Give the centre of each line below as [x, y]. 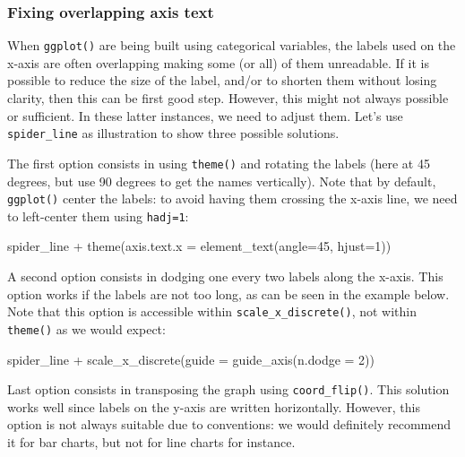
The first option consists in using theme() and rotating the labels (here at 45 [219, 163]
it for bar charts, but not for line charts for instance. [151, 442]
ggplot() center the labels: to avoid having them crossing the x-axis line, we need [232, 198]
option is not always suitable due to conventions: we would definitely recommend [229, 424]
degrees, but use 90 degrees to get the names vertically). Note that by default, [222, 181]
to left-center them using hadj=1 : [98, 216]
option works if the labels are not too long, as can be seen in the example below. [228, 293]
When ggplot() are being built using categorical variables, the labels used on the [232, 45]
